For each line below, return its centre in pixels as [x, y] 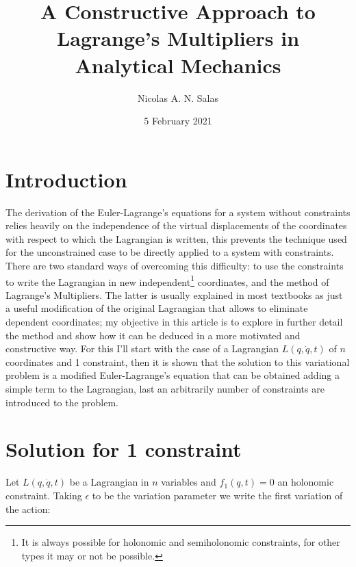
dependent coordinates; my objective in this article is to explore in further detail [174, 322]
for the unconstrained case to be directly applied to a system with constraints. [170, 252]
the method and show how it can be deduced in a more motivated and [153, 335]
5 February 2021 [178, 121]
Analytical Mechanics [178, 65]
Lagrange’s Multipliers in [178, 38]
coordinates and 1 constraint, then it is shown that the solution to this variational [178, 361]
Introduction [66, 179]
